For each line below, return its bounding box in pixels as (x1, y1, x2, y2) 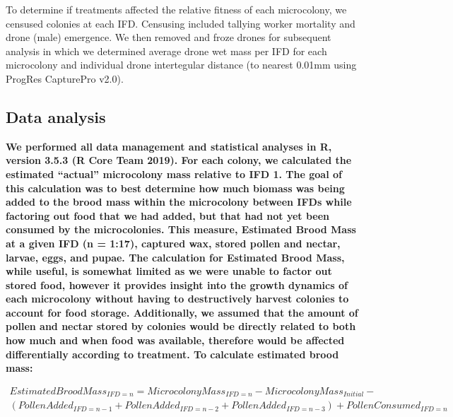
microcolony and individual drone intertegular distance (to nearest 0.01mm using (6, 57, 357, 72)
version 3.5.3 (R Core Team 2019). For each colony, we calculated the (6, 153, 352, 168)
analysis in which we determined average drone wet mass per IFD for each (6, 43, 327, 58)
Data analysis (6, 105, 106, 127)
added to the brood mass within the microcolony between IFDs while (6, 194, 352, 209)
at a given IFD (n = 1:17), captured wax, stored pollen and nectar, (6, 235, 341, 250)
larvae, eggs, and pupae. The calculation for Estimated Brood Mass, (6, 249, 345, 264)
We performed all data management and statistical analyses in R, (6, 139, 332, 153)
